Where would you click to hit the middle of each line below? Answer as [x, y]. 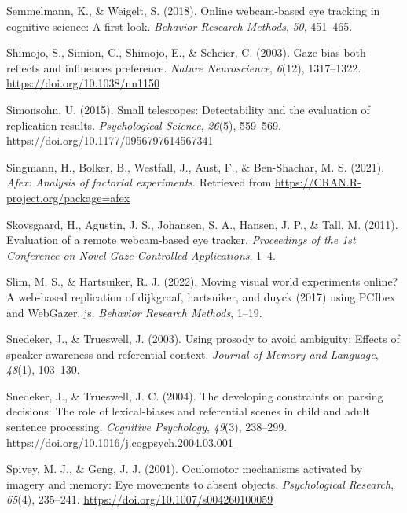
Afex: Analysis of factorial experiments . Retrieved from [139, 182]
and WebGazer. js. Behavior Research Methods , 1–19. [134, 312]
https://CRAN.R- [318, 182]
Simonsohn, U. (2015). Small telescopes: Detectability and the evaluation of [188, 109]
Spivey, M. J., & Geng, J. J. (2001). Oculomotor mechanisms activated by [185, 469]
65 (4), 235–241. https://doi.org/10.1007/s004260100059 [140, 499]
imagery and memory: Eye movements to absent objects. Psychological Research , [200, 483]
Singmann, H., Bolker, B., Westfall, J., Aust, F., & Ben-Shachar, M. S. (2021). [196, 166]
